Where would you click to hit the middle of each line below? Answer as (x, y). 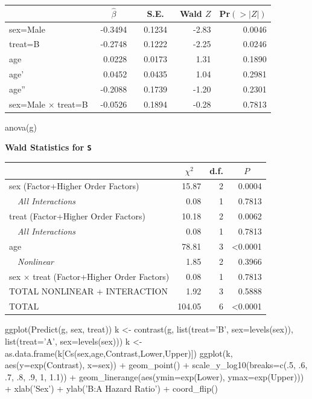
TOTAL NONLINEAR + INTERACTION (88, 291)
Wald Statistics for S (48, 147)
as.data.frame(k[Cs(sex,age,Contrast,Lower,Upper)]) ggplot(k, (119, 353)
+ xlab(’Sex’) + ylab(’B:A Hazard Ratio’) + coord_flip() (111, 388)
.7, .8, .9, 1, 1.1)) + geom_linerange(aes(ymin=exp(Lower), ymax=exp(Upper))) (154, 376)
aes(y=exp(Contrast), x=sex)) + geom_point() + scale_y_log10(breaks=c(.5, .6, (156, 365)
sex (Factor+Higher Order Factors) (74, 186)
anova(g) (21, 127)
